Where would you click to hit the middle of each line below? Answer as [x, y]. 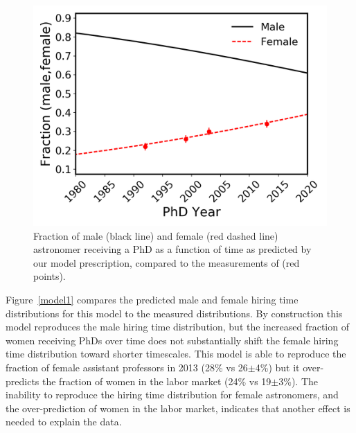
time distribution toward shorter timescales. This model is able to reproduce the [176, 354]
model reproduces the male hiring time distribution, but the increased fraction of [177, 327]
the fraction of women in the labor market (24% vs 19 [157, 381]
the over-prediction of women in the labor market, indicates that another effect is [178, 408]
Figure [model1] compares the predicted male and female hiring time [152, 299]
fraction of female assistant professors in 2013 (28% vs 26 [127, 367]
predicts [23, 381]
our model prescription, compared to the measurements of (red [167, 262]
